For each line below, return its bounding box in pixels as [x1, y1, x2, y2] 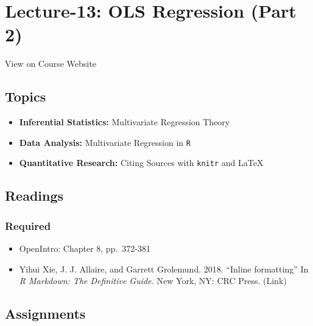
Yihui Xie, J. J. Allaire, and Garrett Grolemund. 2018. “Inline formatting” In [19, 262, 309, 275]
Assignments [5, 304, 86, 323]
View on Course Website [5, 57, 96, 70]
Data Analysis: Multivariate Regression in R [19, 136, 191, 148]
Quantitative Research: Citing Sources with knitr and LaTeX [19, 156, 264, 169]
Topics [5, 87, 46, 106]
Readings [5, 186, 64, 205]
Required [5, 218, 51, 233]
